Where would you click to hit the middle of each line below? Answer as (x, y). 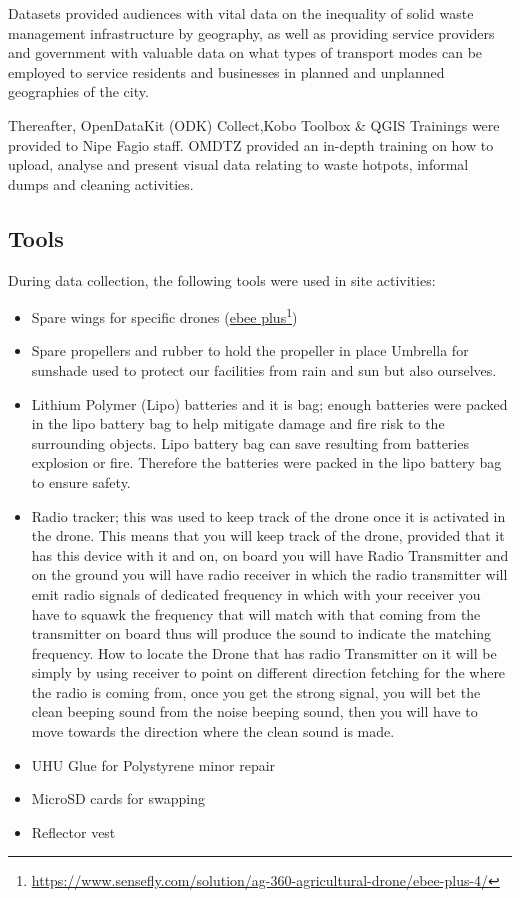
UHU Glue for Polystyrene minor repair (153, 764)
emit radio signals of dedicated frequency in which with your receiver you (256, 593)
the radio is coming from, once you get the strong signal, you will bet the (256, 691)
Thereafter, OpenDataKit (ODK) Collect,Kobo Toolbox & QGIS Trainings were (254, 124)
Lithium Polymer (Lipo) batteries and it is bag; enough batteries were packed (269, 403)
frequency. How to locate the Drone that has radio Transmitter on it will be (264, 652)
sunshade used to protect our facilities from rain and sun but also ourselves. (264, 369)
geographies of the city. (78, 91)
